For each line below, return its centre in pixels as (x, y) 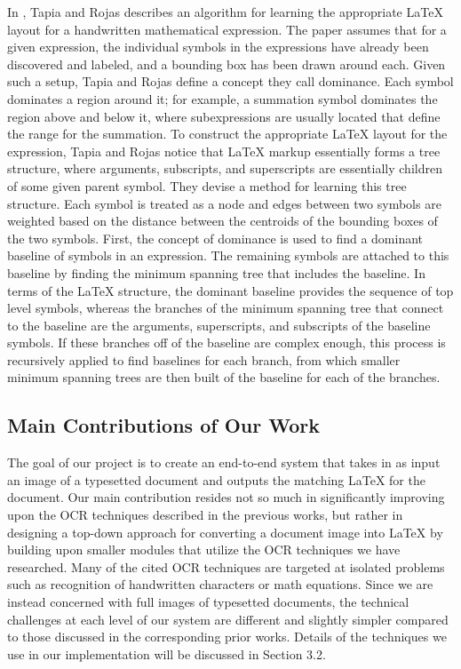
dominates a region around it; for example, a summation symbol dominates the (223, 98)
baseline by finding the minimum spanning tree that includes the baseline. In (216, 272)
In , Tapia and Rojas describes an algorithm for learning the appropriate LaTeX (225, 12)
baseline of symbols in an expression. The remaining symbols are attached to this (228, 255)
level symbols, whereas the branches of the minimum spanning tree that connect (226, 308)
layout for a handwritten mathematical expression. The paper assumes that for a (227, 29)
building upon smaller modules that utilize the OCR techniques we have (204, 550)
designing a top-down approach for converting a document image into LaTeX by (225, 532)
